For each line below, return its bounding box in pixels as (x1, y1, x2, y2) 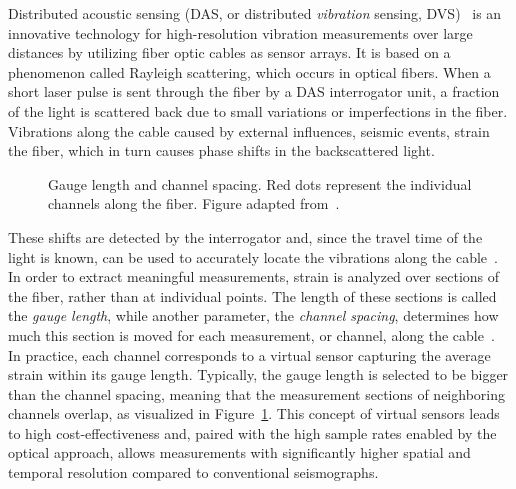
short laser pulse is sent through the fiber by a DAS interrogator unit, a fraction (8, 81, 500, 102)
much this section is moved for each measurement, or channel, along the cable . (8, 324, 495, 345)
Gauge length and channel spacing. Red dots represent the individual (48, 173, 472, 194)
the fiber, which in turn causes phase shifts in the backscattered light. (8, 140, 435, 161)
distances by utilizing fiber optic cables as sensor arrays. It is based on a (8, 42, 451, 63)
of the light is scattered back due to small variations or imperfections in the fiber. (8, 100, 508, 121)
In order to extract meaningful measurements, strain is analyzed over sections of (8, 266, 500, 287)
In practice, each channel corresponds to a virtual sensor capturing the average (8, 344, 491, 365)
